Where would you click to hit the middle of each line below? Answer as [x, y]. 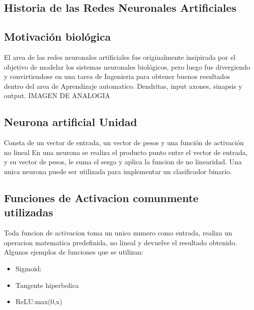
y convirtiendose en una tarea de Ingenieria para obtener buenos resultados [117, 76]
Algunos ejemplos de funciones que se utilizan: [74, 252]
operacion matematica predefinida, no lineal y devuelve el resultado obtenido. [121, 242]
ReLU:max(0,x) [39, 301]
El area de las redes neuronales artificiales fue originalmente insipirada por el [120, 57]
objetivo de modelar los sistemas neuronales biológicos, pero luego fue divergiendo [127, 66]
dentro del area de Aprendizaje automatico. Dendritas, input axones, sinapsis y [123, 86]
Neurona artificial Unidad [71, 122]
